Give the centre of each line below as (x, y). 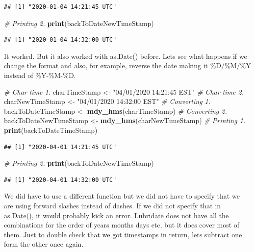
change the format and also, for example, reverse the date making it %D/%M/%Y (127, 65)
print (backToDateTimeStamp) (51, 130)
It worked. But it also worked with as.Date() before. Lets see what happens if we (126, 56)
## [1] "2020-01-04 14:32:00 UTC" (60, 40)
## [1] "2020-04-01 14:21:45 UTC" (60, 147)
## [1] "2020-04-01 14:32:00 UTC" (60, 180)
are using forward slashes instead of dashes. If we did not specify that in (113, 205)
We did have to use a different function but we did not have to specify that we (122, 196)
